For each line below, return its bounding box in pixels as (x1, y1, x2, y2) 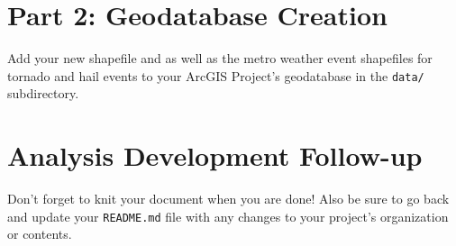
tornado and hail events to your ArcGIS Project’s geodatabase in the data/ (7, 66, 424, 85)
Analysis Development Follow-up (7, 137, 423, 174)
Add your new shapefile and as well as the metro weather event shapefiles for (7, 49, 433, 68)
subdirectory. (7, 84, 79, 103)
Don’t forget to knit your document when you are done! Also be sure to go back (7, 189, 450, 208)
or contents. (7, 224, 72, 243)
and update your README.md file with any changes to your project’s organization (7, 206, 449, 225)
